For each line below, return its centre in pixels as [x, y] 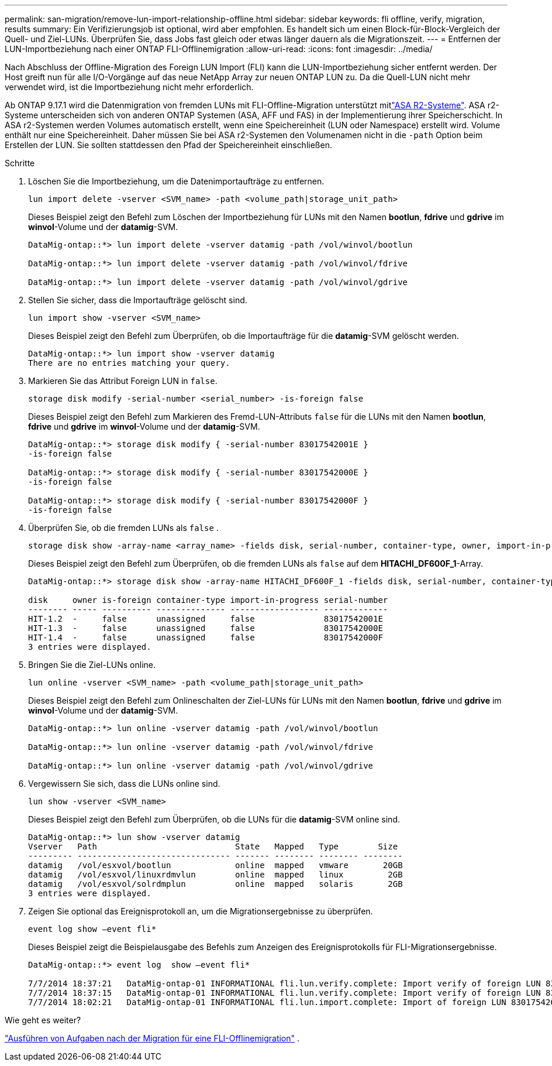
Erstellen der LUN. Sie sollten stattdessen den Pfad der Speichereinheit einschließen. [168, 145]
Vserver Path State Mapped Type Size [213, 846]
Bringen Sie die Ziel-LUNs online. [92, 665]
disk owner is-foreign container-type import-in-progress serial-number [208, 600]
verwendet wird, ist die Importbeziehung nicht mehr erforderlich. [129, 87]
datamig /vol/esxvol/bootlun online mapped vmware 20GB [215, 865]
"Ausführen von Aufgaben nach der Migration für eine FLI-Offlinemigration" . [152, 1038]
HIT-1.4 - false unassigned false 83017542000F [206, 637]
